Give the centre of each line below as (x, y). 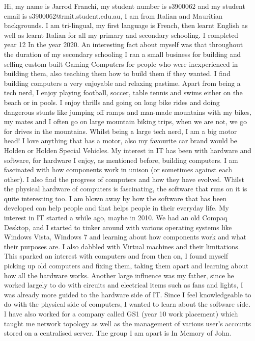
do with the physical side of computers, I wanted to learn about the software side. (127, 304)
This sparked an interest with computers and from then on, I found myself (116, 256)
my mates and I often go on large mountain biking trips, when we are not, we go (126, 121)
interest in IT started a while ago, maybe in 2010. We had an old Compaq (116, 218)
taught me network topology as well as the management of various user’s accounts (127, 323)
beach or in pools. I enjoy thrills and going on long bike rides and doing (112, 102)
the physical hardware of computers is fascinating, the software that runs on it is (126, 189)
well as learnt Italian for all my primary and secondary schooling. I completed (121, 35)
